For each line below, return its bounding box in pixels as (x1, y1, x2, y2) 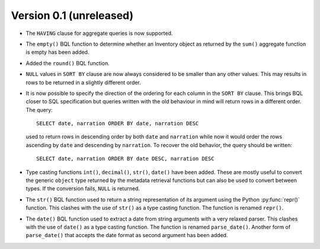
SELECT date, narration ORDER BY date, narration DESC (36, 120, 199, 127)
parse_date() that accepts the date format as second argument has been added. (25, 232, 228, 239)
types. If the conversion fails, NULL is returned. (25, 185, 140, 192)
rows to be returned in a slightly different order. (25, 79, 142, 86)
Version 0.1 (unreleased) (11, 9, 134, 22)
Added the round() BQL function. (25, 59, 110, 66)
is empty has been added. (25, 49, 89, 56)
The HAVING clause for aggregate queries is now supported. (25, 30, 173, 37)
